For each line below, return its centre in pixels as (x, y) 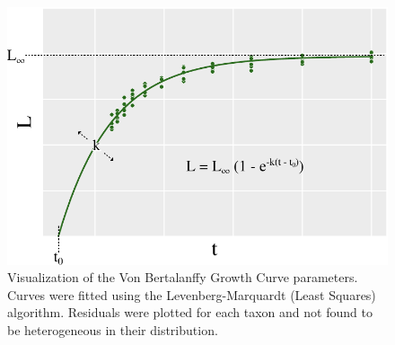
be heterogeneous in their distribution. (113, 329)
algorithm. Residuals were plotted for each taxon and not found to (190, 312)
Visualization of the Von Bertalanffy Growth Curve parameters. (183, 277)
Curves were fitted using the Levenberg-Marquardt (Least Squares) (192, 294)
